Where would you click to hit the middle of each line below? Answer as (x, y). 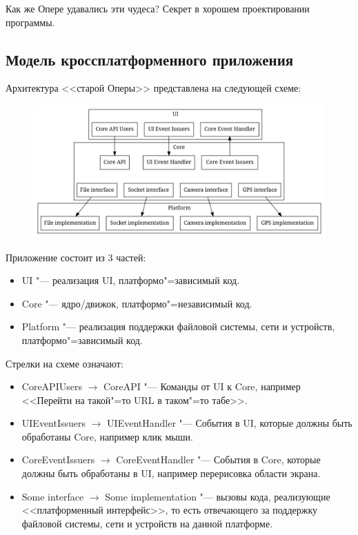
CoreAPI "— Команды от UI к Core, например (202, 386)
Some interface (53, 496)
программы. (30, 22)
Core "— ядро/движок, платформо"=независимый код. (137, 303)
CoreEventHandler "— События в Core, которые (218, 460)
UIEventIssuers (54, 423)
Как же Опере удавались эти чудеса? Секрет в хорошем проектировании (158, 8)
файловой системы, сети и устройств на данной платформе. (147, 523)
